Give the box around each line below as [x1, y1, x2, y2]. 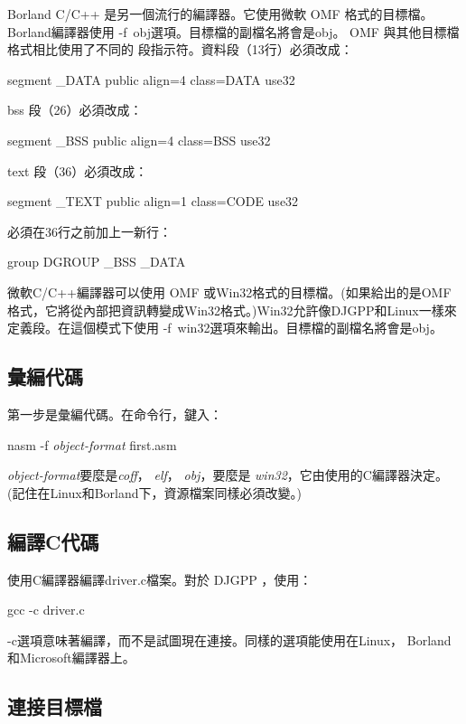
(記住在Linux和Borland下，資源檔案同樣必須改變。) [7, 483, 302, 502]
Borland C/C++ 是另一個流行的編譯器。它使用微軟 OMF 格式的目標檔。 [7, 5, 433, 23]
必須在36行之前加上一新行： [7, 221, 172, 240]
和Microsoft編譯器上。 [7, 648, 135, 667]
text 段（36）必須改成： [7, 161, 148, 180]
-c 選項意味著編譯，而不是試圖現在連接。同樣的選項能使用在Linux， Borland [7, 630, 452, 649]
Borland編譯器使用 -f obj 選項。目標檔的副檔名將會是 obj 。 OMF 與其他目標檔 [7, 22, 460, 41]
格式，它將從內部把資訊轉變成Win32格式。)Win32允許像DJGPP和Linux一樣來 [7, 300, 457, 319]
